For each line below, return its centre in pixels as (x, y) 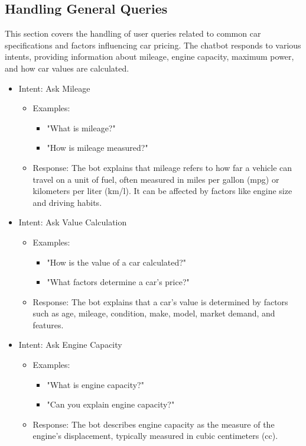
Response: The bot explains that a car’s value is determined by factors (160, 301)
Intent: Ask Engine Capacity (70, 345)
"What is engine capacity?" (95, 384)
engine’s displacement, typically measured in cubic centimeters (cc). (155, 436)
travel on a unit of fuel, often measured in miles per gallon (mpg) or (156, 179)
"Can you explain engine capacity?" (111, 404)
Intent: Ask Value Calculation (73, 222)
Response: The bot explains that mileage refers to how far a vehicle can (162, 167)
